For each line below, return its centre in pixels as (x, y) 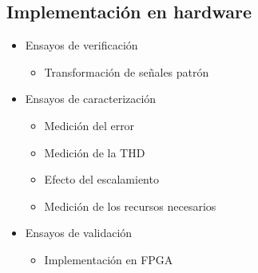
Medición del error (89, 125)
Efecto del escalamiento (101, 179)
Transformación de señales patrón (127, 71)
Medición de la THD (95, 152)
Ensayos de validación (79, 233)
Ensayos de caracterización (91, 99)
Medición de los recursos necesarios (130, 206)
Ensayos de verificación (81, 45)
